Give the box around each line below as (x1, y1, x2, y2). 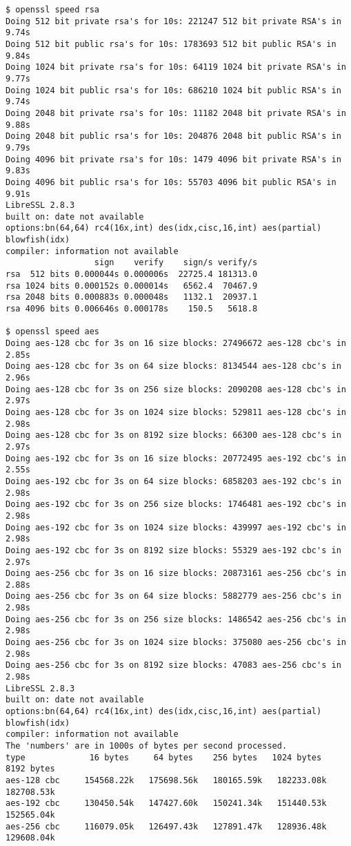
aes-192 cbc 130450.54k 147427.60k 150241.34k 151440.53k (6, 798, 327, 809)
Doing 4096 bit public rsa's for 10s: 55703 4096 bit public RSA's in (6, 177, 337, 187)
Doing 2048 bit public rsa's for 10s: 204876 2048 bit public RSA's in (6, 131, 341, 142)
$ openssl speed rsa (6, 5, 100, 15)
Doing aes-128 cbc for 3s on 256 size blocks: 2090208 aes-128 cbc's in (6, 384, 346, 394)
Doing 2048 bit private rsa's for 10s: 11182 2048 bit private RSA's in (6, 108, 346, 118)
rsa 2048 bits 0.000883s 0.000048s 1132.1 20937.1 (6, 292, 258, 302)
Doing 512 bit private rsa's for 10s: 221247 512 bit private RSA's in (6, 16, 341, 26)
